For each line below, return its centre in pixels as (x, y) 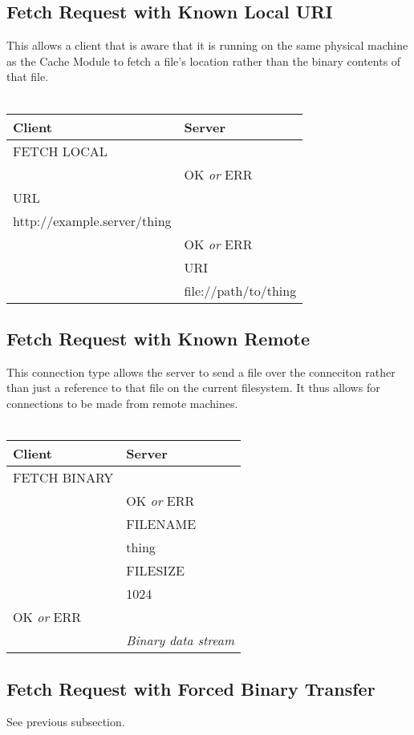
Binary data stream (181, 640)
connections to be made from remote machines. (122, 403)
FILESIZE (155, 571)
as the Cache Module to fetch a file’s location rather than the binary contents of (204, 61)
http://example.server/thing (92, 220)
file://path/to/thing (240, 290)
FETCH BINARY (63, 478)
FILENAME (161, 524)
